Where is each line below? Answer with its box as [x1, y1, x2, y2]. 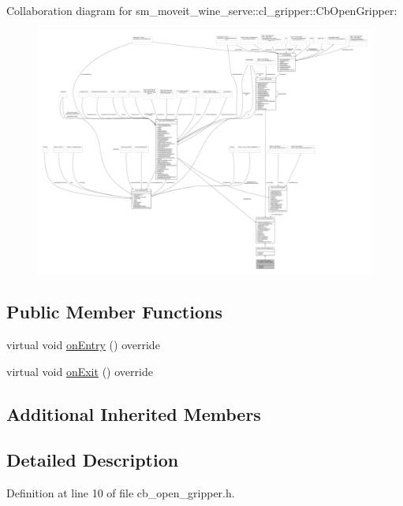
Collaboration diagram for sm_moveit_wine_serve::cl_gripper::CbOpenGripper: [6, 2, 397, 18]
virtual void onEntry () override [6, 337, 160, 353]
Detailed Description [6, 448, 179, 472]
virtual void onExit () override [6, 363, 153, 379]
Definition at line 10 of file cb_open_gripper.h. [6, 485, 235, 501]
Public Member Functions [6, 300, 222, 324]
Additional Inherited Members [6, 401, 261, 426]
